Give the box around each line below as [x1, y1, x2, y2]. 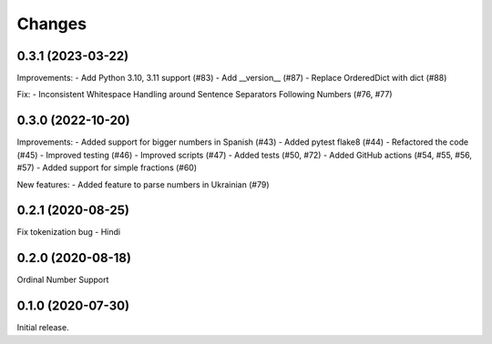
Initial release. [16, 322, 69, 333]
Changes [16, 14, 87, 34]
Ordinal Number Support [16, 274, 109, 286]
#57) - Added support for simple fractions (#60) [16, 162, 198, 173]
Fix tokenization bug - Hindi [16, 227, 121, 238]
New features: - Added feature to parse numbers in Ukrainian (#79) [16, 178, 270, 190]
